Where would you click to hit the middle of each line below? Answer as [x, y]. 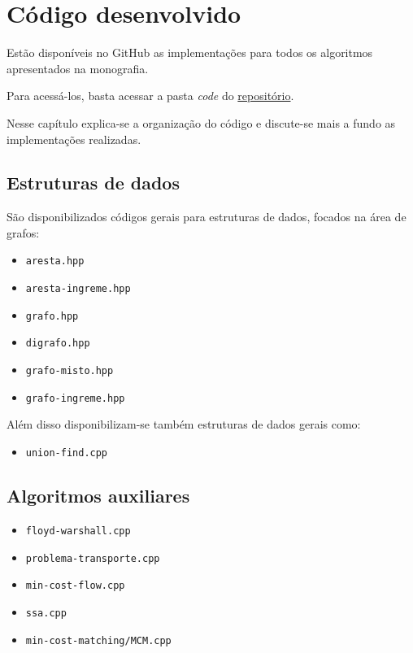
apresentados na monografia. [78, 68]
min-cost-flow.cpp [75, 586]
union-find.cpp [67, 453]
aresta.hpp [55, 261]
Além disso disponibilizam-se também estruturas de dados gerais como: [184, 424]
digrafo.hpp [58, 344]
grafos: [23, 232]
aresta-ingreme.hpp [78, 289]
